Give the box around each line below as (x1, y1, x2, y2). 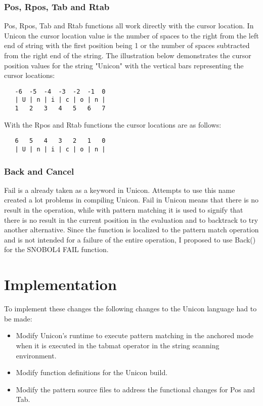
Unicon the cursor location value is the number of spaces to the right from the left (4, 30, 259, 40)
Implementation (4, 274, 117, 295)
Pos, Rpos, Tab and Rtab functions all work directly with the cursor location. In (4, 20, 254, 31)
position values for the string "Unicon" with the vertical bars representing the (4, 60, 244, 70)
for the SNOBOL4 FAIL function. (4, 244, 109, 255)
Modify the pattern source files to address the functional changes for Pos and (16, 384, 255, 394)
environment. (16, 350, 57, 360)
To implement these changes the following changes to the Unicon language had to (4, 303, 257, 314)
